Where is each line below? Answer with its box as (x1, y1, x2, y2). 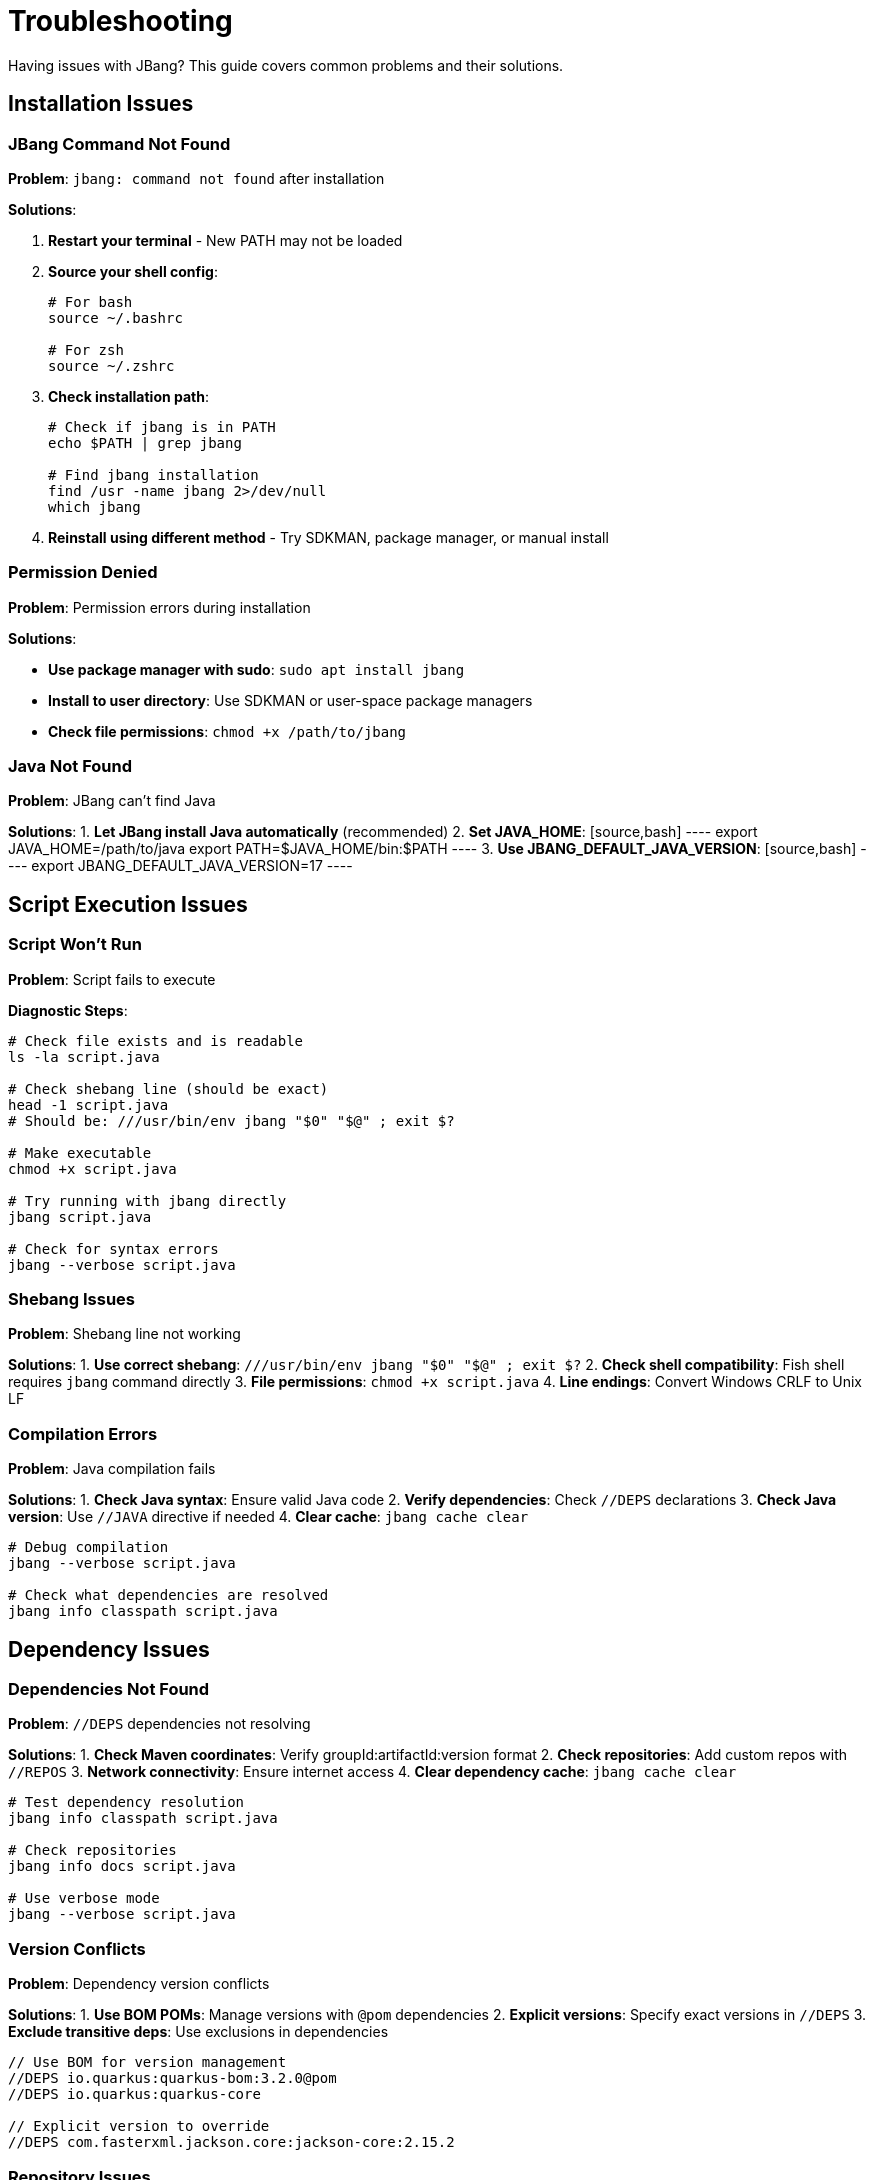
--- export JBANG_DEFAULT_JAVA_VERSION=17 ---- (8, 857, 353, 875)
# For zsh (48, 341, 124, 358)
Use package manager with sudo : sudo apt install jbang (48, 660, 465, 678)
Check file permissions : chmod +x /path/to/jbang (48, 722, 407, 740)
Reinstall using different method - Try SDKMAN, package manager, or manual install (48, 528, 609, 546)
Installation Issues (8, 91, 194, 117)
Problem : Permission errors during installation (8, 598, 311, 616)
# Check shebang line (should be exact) (8, 1080, 329, 1097)
